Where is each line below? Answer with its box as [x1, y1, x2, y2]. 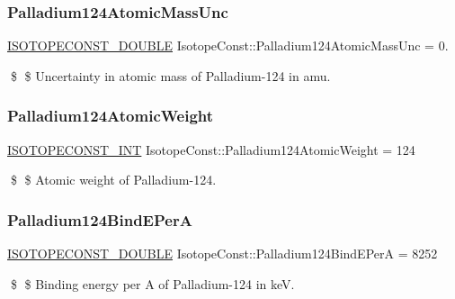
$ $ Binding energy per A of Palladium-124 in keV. [10, 274, 295, 293]
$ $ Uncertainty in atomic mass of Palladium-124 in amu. [10, 66, 331, 85]
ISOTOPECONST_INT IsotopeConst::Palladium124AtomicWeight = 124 [7, 140, 415, 159]
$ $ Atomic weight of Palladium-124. [10, 170, 217, 189]
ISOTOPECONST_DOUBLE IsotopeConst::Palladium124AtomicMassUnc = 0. [7, 36, 449, 55]
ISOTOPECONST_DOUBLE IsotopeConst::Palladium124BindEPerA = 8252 [7, 244, 438, 263]
